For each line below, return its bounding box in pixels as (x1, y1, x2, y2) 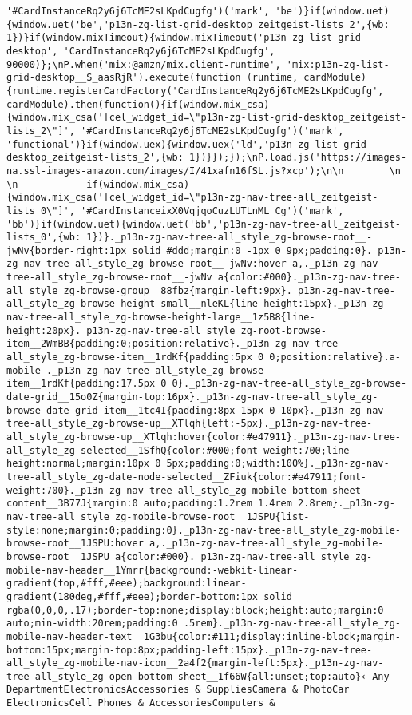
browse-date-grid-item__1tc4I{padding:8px (6, 404, 236, 416)
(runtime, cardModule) (246, 72, 367, 84)
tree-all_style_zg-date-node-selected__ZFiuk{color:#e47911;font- (6, 471, 367, 483)
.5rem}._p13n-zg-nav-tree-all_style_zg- (183, 618, 401, 630)
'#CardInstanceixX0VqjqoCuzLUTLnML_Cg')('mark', (81, 205, 344, 216)
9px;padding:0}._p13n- (286, 244, 407, 256)
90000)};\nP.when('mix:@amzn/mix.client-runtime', (6, 58, 281, 70)
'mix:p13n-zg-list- (286, 58, 390, 70)
